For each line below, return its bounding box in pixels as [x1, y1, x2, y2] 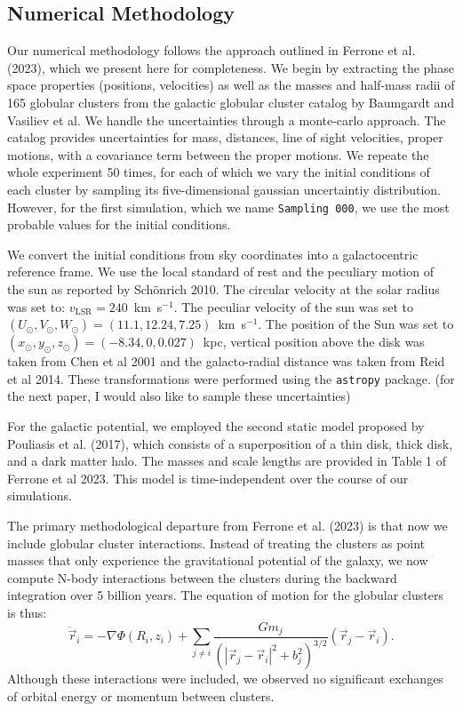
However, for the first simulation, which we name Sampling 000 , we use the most [7, 197, 450, 216]
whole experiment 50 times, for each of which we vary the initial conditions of [7, 163, 430, 181]
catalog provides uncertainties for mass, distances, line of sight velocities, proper [7, 128, 443, 147]
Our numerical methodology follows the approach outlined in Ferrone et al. [7, 41, 416, 60]
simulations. [7, 486, 72, 505]
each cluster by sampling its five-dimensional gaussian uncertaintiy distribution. [7, 180, 441, 198]
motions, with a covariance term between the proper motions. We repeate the [7, 145, 429, 164]
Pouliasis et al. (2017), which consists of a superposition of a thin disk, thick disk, [7, 434, 453, 452]
